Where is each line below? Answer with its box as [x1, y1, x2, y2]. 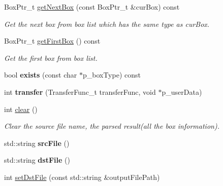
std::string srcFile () [4, 137, 70, 148]
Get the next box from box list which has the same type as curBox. [4, 18, 210, 29]
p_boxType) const [82, 69, 141, 80]
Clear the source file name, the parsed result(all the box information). [4, 121, 219, 131]
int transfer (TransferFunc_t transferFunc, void [4, 86, 156, 97]
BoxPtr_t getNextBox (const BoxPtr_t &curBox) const [4, 2, 180, 12]
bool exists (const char [4, 69, 77, 80]
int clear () [4, 103, 38, 114]
